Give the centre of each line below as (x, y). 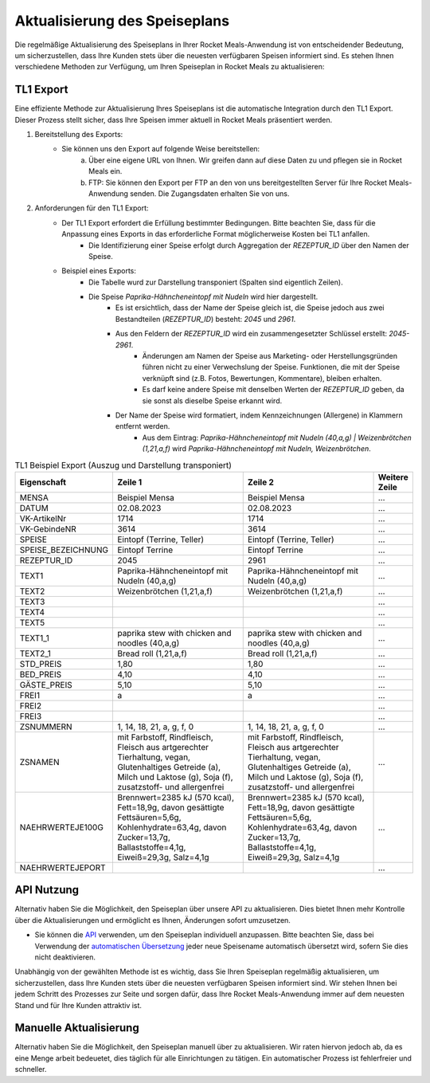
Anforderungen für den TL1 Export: (92, 208)
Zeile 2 (261, 482)
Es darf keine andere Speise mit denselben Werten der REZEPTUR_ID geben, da (274, 390)
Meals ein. (106, 171)
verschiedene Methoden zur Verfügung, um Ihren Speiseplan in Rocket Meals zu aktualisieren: (170, 67)
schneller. (31, 1069)
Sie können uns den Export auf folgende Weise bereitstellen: (161, 149)
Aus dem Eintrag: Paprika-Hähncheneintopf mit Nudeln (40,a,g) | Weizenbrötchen (277, 438)
